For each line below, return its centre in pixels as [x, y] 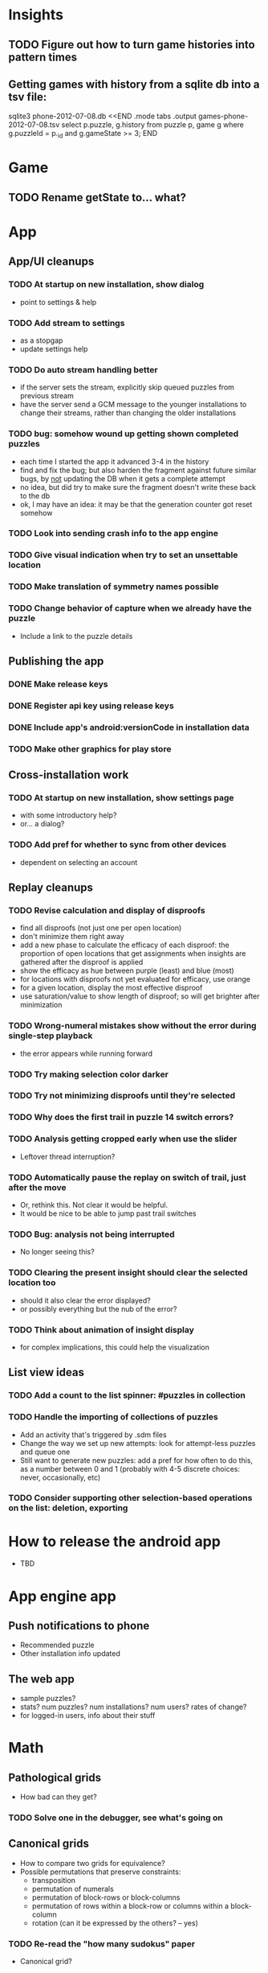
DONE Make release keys [58, 684]
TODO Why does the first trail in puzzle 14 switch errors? [121, 1118]
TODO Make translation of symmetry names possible [114, 587]
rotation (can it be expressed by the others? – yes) [115, 1923]
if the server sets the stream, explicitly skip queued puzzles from [127, 387]
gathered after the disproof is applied [81, 962]
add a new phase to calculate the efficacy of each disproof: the [125, 945]
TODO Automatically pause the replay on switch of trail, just [127, 1177]
